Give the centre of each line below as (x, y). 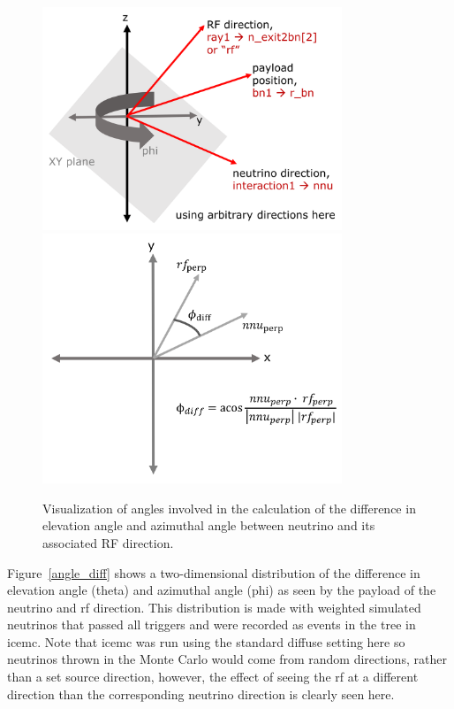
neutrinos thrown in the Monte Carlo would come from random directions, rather (227, 659)
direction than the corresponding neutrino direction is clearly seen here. (201, 694)
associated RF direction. (108, 542)
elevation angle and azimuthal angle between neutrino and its (209, 525)
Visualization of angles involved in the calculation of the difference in (229, 508)
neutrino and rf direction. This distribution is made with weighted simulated (214, 607)
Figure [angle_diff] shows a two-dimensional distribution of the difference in (214, 572)
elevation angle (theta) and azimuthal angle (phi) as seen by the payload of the (222, 590)
